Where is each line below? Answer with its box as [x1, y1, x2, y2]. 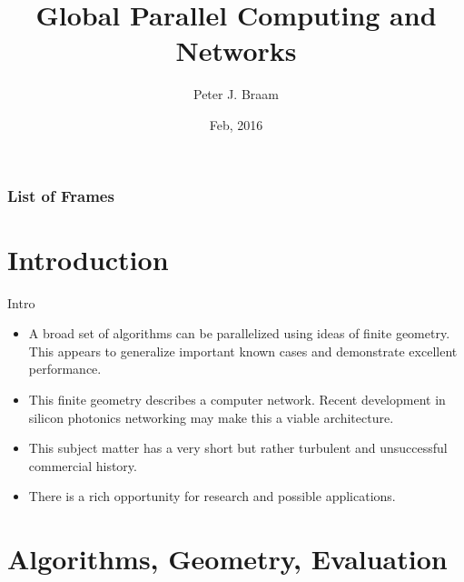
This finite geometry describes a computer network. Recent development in [28, 389, 446, 408]
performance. [28, 359, 102, 378]
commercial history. [28, 456, 137, 475]
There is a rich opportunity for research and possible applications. [28, 487, 396, 506]
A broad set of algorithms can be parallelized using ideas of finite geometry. [28, 324, 450, 343]
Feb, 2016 [209, 115, 263, 134]
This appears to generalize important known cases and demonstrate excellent [28, 341, 458, 360]
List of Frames [7, 184, 114, 206]
